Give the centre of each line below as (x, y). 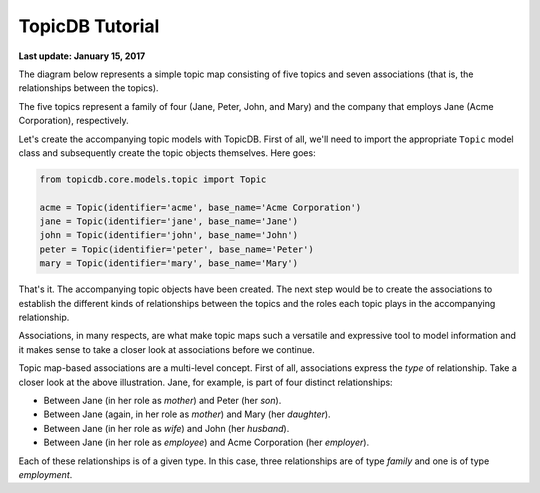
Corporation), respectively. (73, 121)
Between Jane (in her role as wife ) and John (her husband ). (166, 428)
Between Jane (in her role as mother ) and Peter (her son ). (162, 400)
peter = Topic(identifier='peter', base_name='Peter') (176, 249)
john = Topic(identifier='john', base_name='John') (169, 235)
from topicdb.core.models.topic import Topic (153, 179)
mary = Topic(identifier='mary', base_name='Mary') (169, 263)
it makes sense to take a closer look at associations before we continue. (166, 349)
